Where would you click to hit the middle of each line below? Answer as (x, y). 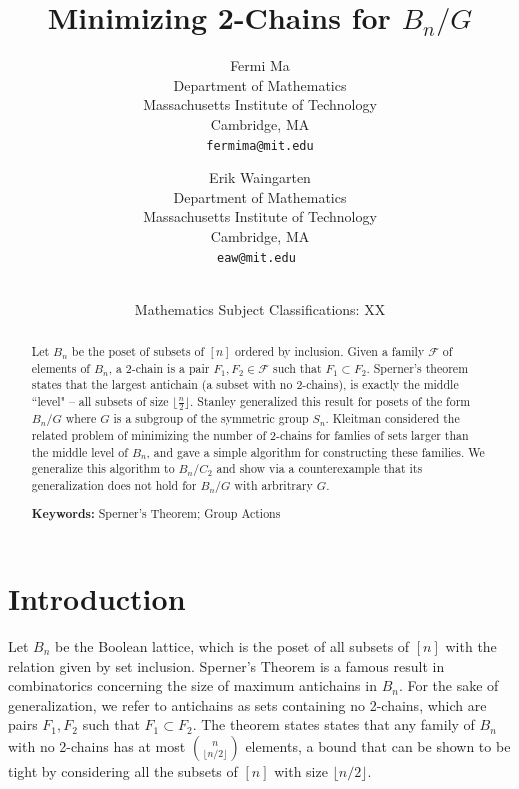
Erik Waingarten (260, 177)
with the (471, 646)
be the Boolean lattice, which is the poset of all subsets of (232, 646)
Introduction (97, 598)
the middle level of (79, 451)
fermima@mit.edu (260, 145)
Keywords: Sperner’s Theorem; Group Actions (156, 514)
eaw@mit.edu (256, 257)
